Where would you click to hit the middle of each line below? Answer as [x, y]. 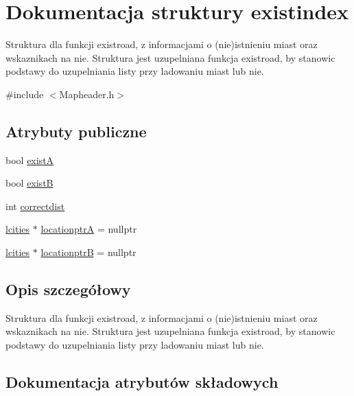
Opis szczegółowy [68, 289]
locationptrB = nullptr [88, 252]
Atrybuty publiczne [76, 131]
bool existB [29, 183]
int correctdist [35, 206]
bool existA [30, 160]
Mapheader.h [87, 94]
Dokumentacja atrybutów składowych [142, 382]
